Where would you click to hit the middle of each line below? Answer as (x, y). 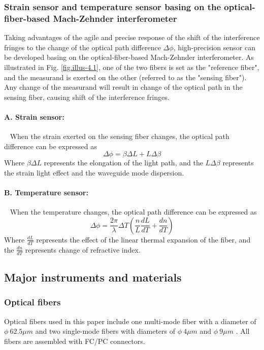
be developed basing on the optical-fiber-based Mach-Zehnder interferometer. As (129, 57)
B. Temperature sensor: (46, 192)
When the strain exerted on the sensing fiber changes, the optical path (120, 136)
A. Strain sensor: (34, 116)
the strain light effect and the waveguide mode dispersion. (94, 172)
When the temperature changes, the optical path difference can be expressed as (133, 212)
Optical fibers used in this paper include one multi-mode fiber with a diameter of (130, 321)
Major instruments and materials (93, 277)
